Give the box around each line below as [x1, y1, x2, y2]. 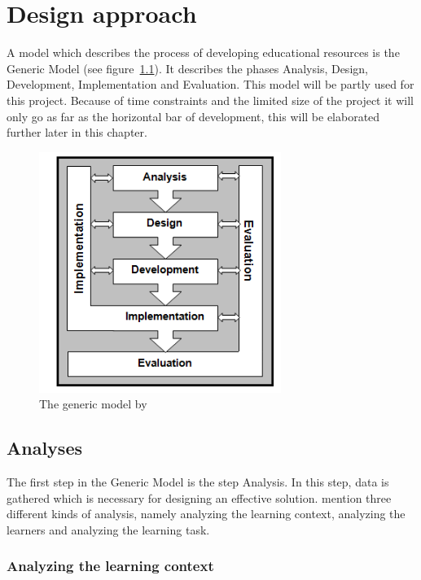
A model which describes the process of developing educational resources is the [7, 44, 400, 61]
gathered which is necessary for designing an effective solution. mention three [7, 489, 392, 506]
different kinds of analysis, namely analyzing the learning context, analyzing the [7, 505, 406, 522]
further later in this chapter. [7, 124, 147, 141]
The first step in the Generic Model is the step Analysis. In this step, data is [7, 473, 389, 490]
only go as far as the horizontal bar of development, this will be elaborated [7, 107, 380, 124]
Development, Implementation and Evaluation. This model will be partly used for [7, 76, 414, 93]
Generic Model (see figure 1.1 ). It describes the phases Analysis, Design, [7, 59, 368, 76]
